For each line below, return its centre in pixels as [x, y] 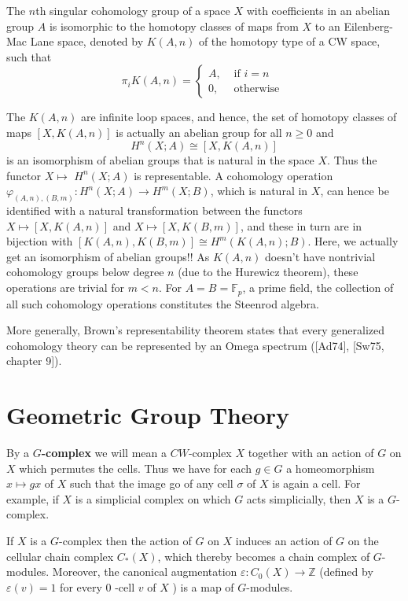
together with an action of [311, 453]
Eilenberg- [368, 26]
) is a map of [203, 586]
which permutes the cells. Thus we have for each [136, 468]
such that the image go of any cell [152, 483]
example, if [33, 498]
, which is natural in [259, 191]
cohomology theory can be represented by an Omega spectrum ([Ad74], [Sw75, [195, 345]
